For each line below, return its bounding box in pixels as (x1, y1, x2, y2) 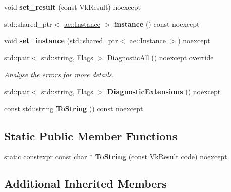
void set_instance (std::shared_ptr (4, 35, 118, 46)
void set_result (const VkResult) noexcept (4, 2, 141, 12)
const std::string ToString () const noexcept (4, 103, 143, 113)
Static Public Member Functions (4, 127, 178, 143)
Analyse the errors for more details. (4, 69, 114, 80)
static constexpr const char (4, 151, 87, 162)
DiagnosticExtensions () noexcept (107, 86, 221, 96)
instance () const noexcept (114, 18, 200, 29)
